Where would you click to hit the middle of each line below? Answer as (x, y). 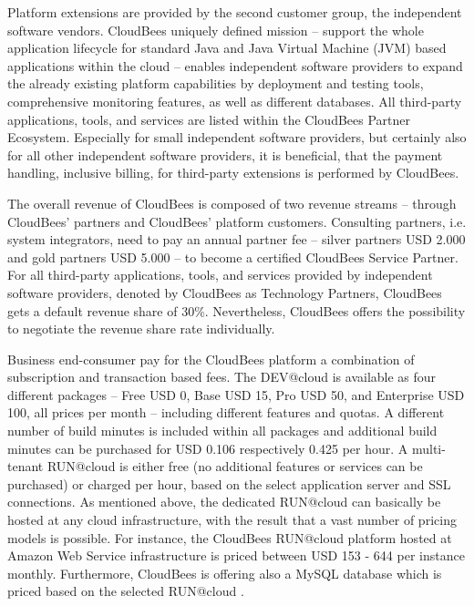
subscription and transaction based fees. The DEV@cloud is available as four (222, 377)
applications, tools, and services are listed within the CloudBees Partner (209, 119)
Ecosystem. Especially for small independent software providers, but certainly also (237, 137)
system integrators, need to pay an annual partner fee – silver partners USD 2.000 (237, 239)
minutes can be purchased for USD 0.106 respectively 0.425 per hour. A (208, 448)
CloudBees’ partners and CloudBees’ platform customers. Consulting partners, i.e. (237, 221)
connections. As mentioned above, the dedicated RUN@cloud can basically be (224, 502)
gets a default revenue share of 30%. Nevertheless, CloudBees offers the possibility (237, 310)
